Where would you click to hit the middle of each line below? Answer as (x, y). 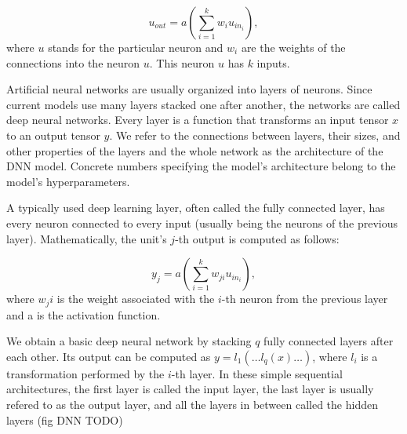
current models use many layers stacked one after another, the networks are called (203, 104)
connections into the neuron (73, 62)
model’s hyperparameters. (68, 181)
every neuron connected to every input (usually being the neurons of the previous (202, 222)
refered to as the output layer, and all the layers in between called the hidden (192, 404)
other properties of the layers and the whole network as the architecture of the (195, 150)
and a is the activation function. (84, 314)
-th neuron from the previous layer (305, 299)
